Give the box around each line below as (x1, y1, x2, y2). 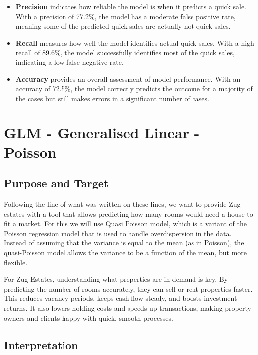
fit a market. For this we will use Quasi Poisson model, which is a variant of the (4, 218, 247, 229)
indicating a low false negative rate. (15, 57, 124, 67)
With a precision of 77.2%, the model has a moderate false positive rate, (15, 11, 236, 21)
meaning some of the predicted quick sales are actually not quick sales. (15, 21, 231, 31)
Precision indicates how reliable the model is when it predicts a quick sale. (15, 1, 247, 11)
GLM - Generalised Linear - (4, 122, 200, 142)
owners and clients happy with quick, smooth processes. (4, 312, 173, 323)
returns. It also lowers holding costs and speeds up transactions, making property (4, 303, 251, 313)
